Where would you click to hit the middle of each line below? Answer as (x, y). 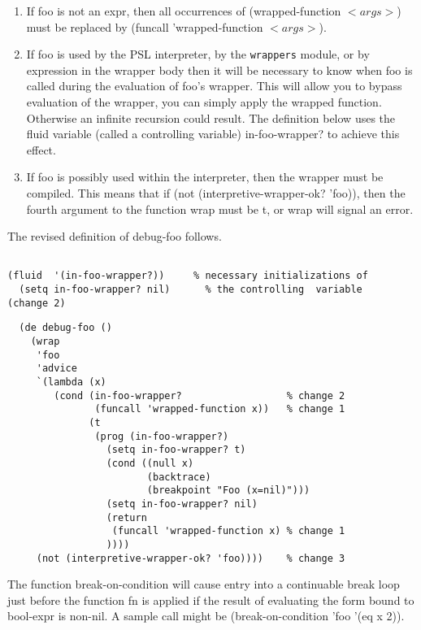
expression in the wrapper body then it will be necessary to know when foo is (219, 70)
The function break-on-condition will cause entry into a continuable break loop (204, 584)
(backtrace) (179, 477)
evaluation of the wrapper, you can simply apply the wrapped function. (204, 102)
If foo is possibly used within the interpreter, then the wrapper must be (205, 177)
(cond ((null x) (150, 463)
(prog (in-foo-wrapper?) (162, 436)
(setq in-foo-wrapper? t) (176, 450)
